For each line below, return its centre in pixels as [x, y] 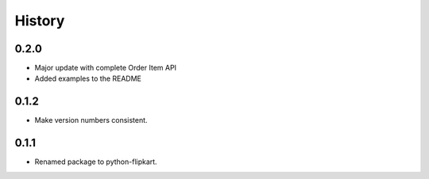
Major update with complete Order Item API [106, 68]
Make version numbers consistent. [91, 120]
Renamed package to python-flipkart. [96, 162]
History [40, 21]
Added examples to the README [88, 78]
